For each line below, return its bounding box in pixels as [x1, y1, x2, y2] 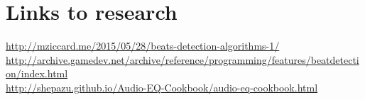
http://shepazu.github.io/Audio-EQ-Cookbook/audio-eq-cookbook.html [6, 79, 318, 94]
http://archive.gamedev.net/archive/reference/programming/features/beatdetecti [6, 52, 359, 67]
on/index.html [6, 66, 68, 81]
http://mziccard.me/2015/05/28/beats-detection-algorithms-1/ [6, 38, 280, 53]
